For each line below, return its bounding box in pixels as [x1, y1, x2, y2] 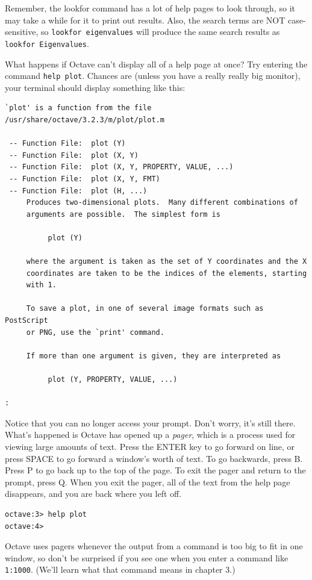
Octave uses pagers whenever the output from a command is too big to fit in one [5, 540, 303, 552]
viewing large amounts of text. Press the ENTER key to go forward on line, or [5, 440, 295, 452]
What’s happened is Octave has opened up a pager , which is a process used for [5, 428, 296, 441]
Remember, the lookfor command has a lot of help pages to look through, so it [5, 2, 295, 14]
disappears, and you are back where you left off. [5, 487, 182, 500]
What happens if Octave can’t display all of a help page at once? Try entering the [5, 57, 308, 70]
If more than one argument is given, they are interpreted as [26, 351, 281, 360]
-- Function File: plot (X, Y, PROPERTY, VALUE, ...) [9, 163, 234, 172]
